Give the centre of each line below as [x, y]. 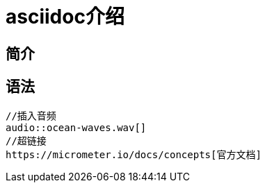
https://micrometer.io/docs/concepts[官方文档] [134, 154]
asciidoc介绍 [65, 17]
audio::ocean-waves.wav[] [76, 127]
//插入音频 [31, 116]
